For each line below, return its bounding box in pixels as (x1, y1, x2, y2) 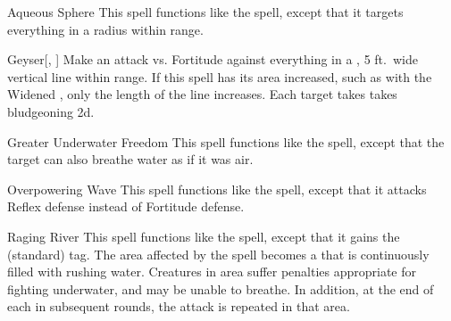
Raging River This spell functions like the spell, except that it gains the (7, 226, 400, 245)
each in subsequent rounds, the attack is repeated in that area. (7, 297, 350, 316)
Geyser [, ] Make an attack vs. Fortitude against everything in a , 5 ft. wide (7, 50, 418, 69)
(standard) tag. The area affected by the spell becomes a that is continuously (7, 244, 430, 263)
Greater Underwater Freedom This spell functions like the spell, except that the (7, 132, 445, 151)
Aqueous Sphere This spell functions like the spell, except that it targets (7, 3, 404, 21)
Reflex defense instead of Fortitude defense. (7, 197, 245, 216)
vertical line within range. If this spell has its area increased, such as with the (7, 67, 432, 86)
